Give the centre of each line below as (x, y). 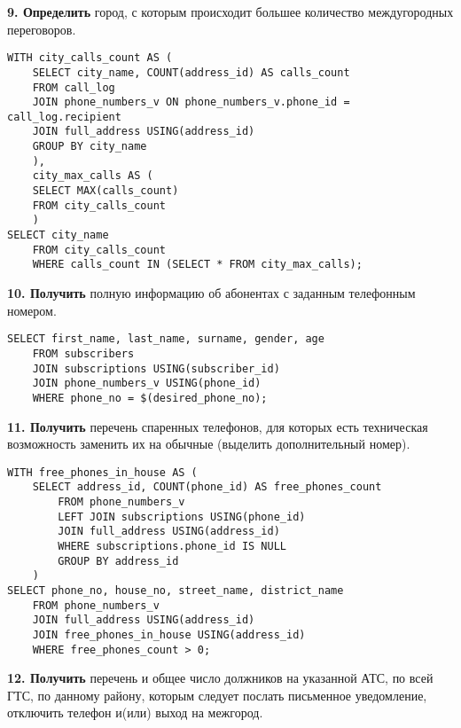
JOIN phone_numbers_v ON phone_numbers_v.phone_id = (191, 102)
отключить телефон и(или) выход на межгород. (135, 712)
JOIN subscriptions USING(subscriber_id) (156, 368)
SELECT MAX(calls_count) (105, 191)
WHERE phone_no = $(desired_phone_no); (150, 398)
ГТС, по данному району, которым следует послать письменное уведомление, (217, 695)
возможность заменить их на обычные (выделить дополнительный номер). (209, 444)
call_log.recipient (64, 117)
